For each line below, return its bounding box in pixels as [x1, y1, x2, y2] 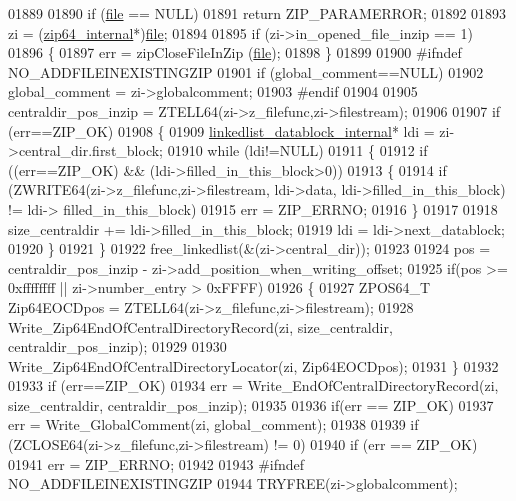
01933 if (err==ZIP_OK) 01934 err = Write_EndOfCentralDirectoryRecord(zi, [8, 375, 499, 396]
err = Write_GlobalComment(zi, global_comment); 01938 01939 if [8, 414, 419, 435]
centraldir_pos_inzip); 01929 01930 [8, 336, 227, 357]
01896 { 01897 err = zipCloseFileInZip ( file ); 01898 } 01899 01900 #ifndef [8, 42, 462, 63]
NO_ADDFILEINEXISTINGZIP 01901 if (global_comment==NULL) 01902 [8, 61, 484, 82]
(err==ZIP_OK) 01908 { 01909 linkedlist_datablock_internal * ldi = [8, 120, 435, 141]
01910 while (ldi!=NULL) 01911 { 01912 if [167, 140, 428, 161]
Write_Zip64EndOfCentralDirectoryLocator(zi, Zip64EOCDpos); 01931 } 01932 [8, 355, 499, 376]
